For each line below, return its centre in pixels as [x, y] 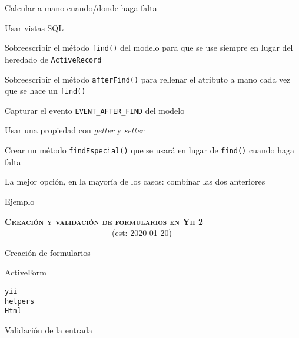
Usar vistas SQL [34, 27]
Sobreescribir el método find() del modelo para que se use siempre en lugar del [149, 47]
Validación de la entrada [49, 329]
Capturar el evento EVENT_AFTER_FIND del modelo [95, 110]
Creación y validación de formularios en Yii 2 [104, 221]
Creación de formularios [48, 252]
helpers [20, 301]
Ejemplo [20, 201]
